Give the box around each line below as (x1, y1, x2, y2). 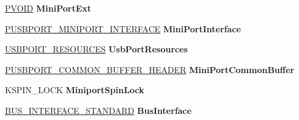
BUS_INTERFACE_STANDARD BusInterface (5, 104, 192, 116)
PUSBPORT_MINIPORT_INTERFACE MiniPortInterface (5, 22, 241, 35)
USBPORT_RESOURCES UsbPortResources (5, 43, 188, 55)
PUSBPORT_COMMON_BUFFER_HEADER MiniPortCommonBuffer (5, 63, 295, 76)
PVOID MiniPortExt (5, 2, 91, 14)
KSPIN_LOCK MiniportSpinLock (5, 83, 144, 96)
